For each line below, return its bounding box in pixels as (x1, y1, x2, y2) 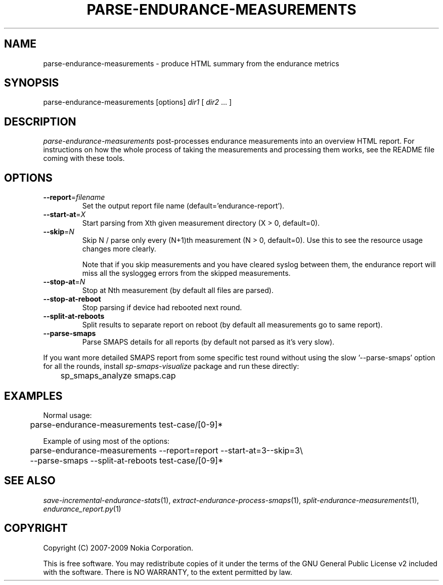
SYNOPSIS (4, 76, 59, 90)
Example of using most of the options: (43, 436, 170, 445)
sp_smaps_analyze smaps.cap (60, 370, 176, 381)
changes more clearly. (82, 244, 156, 254)
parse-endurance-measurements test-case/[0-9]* (30, 419, 223, 430)
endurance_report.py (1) (43, 504, 121, 513)
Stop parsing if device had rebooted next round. (82, 303, 242, 312)
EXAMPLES (4, 389, 63, 402)
